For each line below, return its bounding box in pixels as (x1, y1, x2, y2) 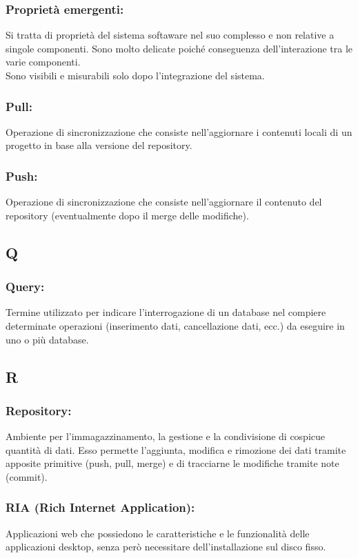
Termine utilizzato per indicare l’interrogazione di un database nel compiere (6, 305, 326, 319)
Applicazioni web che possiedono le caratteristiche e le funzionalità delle (6, 526, 310, 540)
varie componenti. (6, 54, 81, 69)
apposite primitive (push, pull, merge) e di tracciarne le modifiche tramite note (6, 456, 339, 470)
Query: (6, 278, 45, 295)
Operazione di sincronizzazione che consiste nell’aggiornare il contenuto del (6, 195, 322, 209)
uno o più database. (6, 332, 89, 346)
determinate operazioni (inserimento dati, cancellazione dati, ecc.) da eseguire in (6, 319, 345, 332)
